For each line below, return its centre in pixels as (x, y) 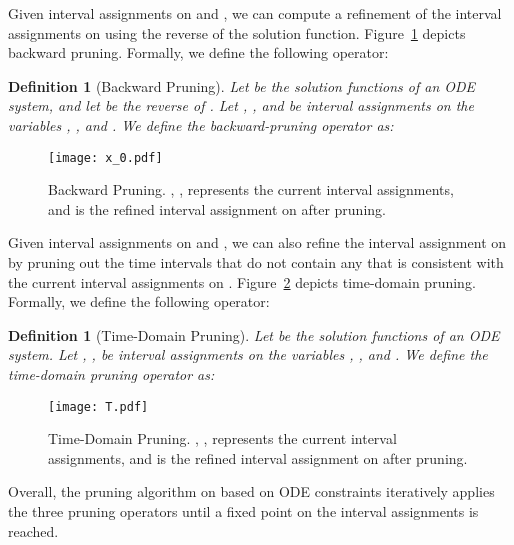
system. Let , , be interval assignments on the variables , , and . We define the (248, 354)
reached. (33, 530)
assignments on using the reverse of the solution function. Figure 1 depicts (237, 32)
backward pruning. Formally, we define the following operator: (198, 52)
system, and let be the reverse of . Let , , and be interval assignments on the (241, 105)
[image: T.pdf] (98, 406)
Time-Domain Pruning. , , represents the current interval (222, 438)
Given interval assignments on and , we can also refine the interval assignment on (257, 242)
